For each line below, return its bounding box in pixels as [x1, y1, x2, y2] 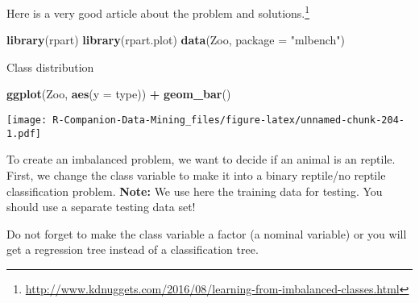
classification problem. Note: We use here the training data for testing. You [6, 182, 383, 199]
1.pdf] [6, 127, 41, 139]
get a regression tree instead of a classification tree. [6, 241, 259, 258]
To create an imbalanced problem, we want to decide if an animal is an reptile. [6, 151, 396, 168]
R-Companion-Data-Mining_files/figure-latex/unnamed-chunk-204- [52, 114, 404, 127]
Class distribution [6, 58, 94, 75]
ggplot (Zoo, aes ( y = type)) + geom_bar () [6, 85, 231, 102]
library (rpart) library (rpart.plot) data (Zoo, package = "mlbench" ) [6, 31, 346, 48]
